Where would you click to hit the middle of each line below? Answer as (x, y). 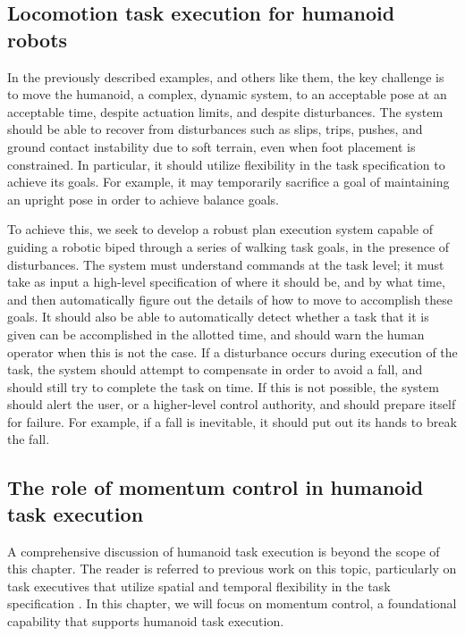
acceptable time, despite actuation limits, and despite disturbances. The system (225, 111)
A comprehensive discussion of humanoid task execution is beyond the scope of (224, 551)
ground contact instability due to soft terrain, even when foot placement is (211, 146)
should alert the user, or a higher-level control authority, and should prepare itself (232, 404)
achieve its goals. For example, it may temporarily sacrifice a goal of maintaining (228, 182)
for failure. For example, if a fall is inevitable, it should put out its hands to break (232, 421)
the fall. (29, 439)
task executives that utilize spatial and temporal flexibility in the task (199, 586)
